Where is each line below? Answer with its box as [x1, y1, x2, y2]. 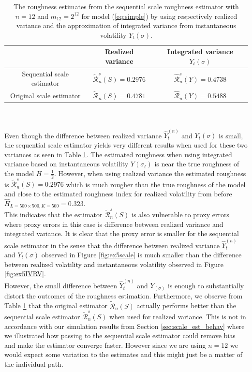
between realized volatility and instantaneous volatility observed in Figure [4, 259, 223, 269]
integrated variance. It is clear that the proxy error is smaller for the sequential [4, 228, 239, 238]
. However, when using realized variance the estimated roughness [54, 168, 246, 178]
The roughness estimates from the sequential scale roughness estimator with [14, 1, 239, 11]
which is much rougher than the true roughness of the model [66, 179, 246, 189]
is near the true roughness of [154, 159, 239, 169]
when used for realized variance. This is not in [109, 312, 246, 322]
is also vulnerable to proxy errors [132, 209, 229, 219]
